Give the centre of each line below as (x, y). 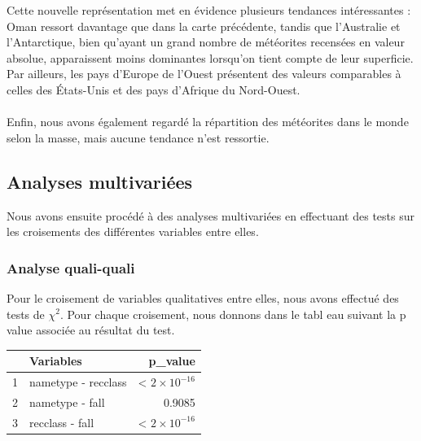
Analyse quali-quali (71, 267)
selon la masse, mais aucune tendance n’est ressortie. (138, 137)
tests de (26, 314)
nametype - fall (67, 402)
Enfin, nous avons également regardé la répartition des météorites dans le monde (208, 122)
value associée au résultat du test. (91, 330)
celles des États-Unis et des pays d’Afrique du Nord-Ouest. (153, 89)
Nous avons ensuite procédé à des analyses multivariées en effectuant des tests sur (210, 215)
